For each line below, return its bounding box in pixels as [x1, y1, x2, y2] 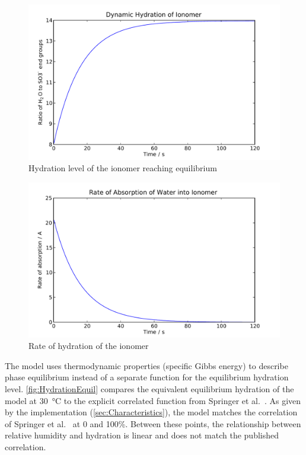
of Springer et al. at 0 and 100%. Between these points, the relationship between [5, 417, 301, 430]
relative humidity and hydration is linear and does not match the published [5, 429, 279, 441]
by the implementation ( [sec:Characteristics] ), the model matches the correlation [5, 406, 298, 418]
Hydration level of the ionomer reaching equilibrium [28, 162, 217, 174]
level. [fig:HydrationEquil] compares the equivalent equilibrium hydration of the [5, 382, 294, 395]
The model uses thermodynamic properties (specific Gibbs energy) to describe [5, 359, 288, 371]
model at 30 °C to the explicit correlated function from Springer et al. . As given [5, 394, 301, 406]
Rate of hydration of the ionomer [28, 339, 149, 352]
